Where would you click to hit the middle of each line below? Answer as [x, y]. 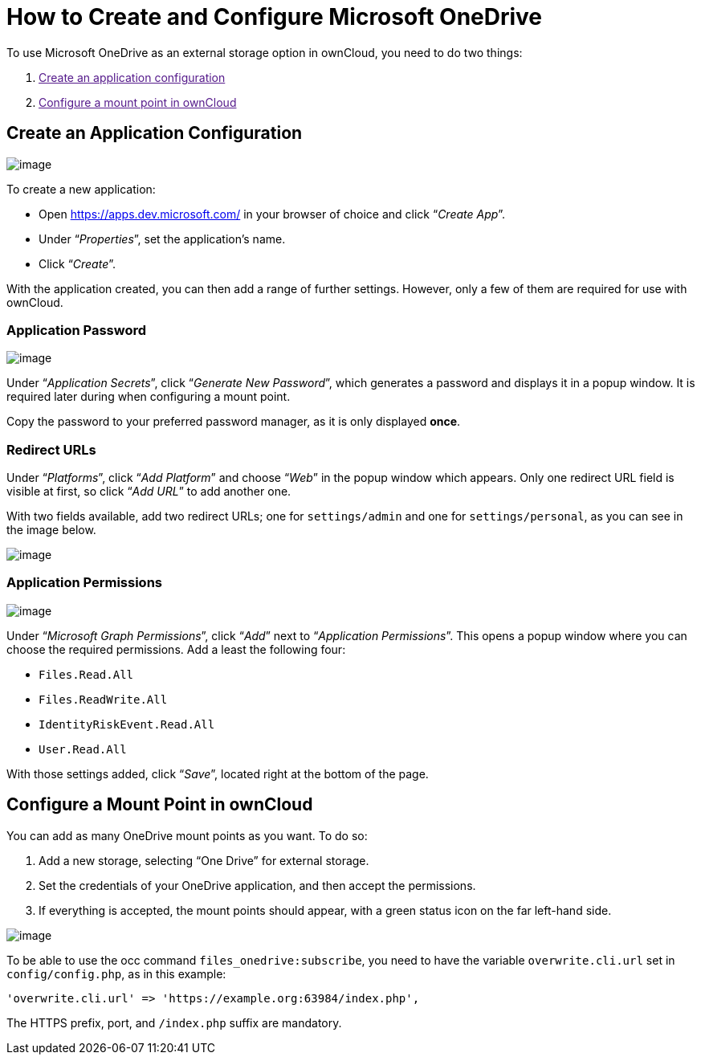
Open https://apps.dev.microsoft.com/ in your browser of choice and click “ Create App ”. [272, 214]
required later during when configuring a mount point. [149, 397]
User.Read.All [83, 749]
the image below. [51, 530]
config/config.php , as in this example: [116, 973]
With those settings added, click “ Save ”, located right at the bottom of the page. [218, 773]
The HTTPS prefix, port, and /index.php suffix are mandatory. [174, 1022]
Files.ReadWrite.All [103, 699]
